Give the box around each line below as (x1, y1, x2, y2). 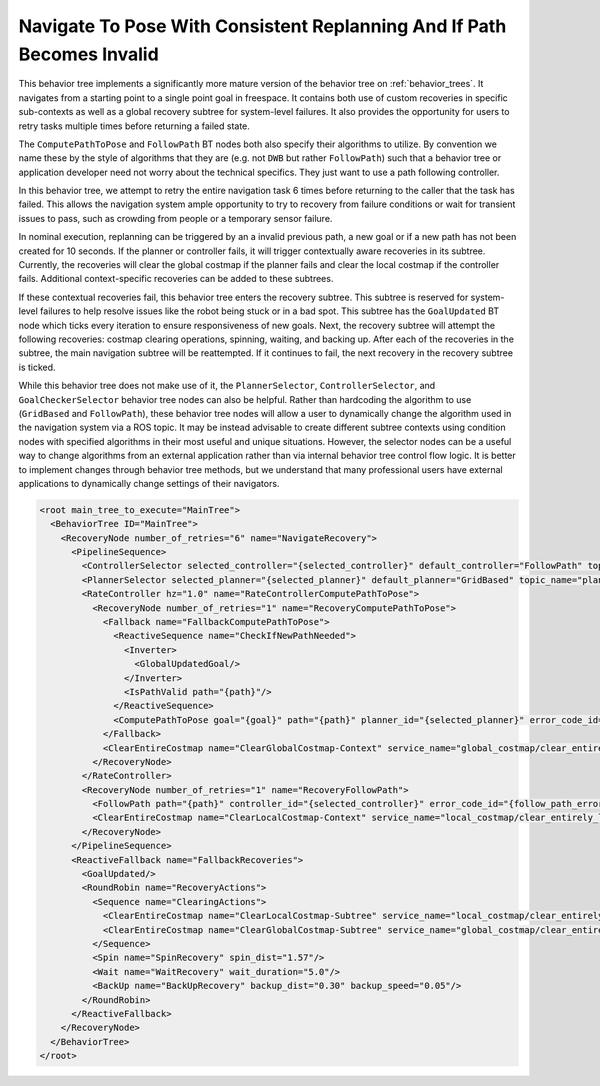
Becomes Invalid (18, 43, 159, 65)
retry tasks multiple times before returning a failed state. (18, 120, 250, 132)
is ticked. (18, 361, 56, 373)
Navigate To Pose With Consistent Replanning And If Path (18, 15, 507, 37)
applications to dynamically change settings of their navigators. (18, 477, 280, 489)
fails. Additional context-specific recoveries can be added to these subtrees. (18, 273, 334, 285)
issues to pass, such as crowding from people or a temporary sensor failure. (18, 212, 333, 224)
